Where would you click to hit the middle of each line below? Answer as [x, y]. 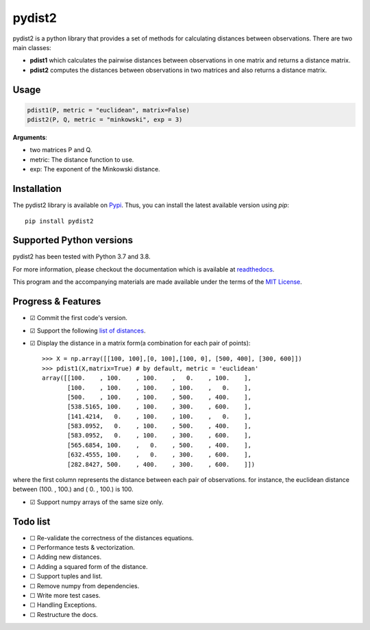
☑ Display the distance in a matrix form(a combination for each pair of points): [140, 343]
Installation [37, 189]
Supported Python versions [73, 240]
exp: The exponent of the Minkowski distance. [95, 169]
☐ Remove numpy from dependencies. [85, 585]
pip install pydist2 [59, 221]
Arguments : [30, 138]
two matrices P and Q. [61, 150]
